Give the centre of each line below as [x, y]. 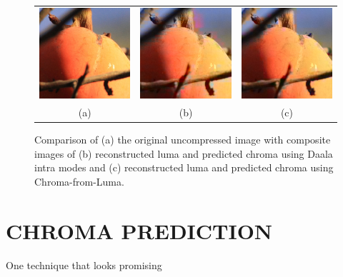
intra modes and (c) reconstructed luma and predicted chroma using [184, 167]
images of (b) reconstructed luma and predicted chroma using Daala [184, 153]
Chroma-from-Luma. [79, 181]
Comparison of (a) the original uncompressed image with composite [183, 140]
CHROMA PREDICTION [139, 230]
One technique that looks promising [84, 265]
